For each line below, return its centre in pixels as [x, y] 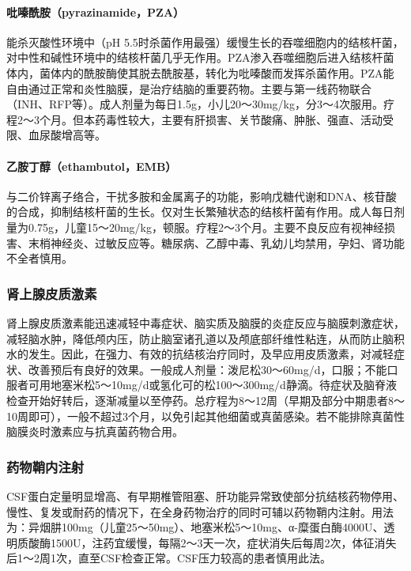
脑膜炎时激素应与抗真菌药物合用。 [95, 431]
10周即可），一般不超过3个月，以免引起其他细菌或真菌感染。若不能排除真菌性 [205, 416]
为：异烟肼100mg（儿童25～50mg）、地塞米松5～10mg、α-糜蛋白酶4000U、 [195, 527]
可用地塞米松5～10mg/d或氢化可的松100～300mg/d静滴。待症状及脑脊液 [212, 385]
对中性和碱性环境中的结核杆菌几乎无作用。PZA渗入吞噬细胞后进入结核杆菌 [200, 57]
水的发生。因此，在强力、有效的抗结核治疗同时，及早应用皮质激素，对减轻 [200, 354]
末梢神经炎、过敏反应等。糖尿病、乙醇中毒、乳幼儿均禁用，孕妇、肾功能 [216, 242]
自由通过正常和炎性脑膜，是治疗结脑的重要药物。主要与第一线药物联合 [189, 88]
